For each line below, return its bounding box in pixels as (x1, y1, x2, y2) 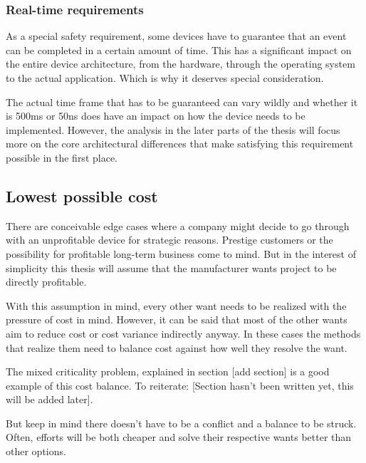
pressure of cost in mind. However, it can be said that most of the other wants (6, 312, 347, 327)
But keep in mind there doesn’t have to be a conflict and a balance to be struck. (6, 415, 357, 430)
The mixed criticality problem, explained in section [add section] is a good (6, 364, 330, 379)
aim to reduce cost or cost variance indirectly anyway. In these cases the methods (6, 326, 361, 340)
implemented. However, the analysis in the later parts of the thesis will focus (6, 122, 340, 137)
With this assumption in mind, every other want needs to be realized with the (6, 298, 347, 313)
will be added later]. (6, 392, 93, 407)
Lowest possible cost (6, 184, 158, 207)
